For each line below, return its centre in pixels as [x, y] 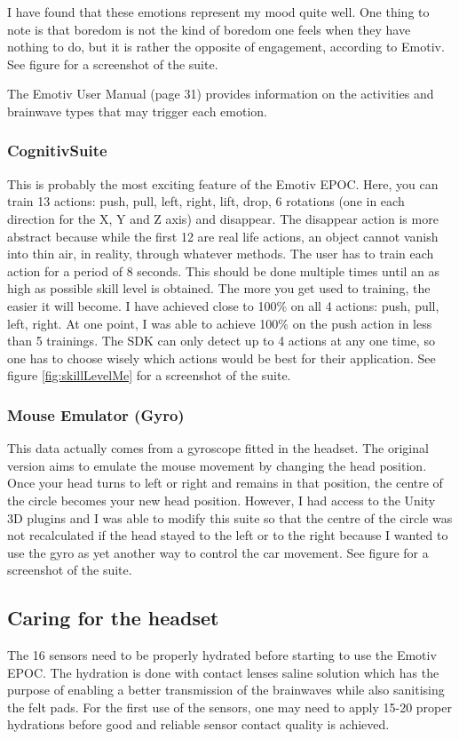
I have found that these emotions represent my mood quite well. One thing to [218, 12]
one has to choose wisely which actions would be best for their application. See [222, 358]
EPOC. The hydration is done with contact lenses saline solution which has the [223, 672]
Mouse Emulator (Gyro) [96, 414]
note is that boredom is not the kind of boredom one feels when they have [209, 29]
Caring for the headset [113, 618]
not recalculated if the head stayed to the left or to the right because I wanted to [228, 535]
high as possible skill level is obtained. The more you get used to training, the [219, 288]
